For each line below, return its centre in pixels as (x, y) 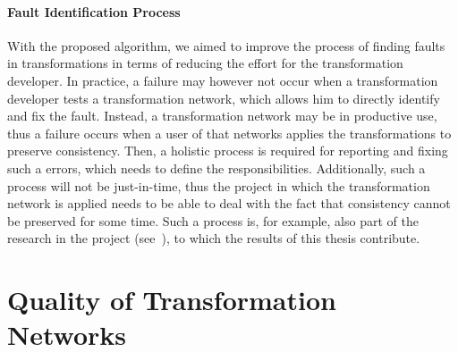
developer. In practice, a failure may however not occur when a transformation (223, 80)
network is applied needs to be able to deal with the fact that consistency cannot (229, 203)
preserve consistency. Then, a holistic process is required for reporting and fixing (228, 151)
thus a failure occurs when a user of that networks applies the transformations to (229, 133)
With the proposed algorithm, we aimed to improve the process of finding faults (226, 45)
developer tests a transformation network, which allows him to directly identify (224, 98)
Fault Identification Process (94, 11)
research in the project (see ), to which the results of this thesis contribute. (214, 238)
